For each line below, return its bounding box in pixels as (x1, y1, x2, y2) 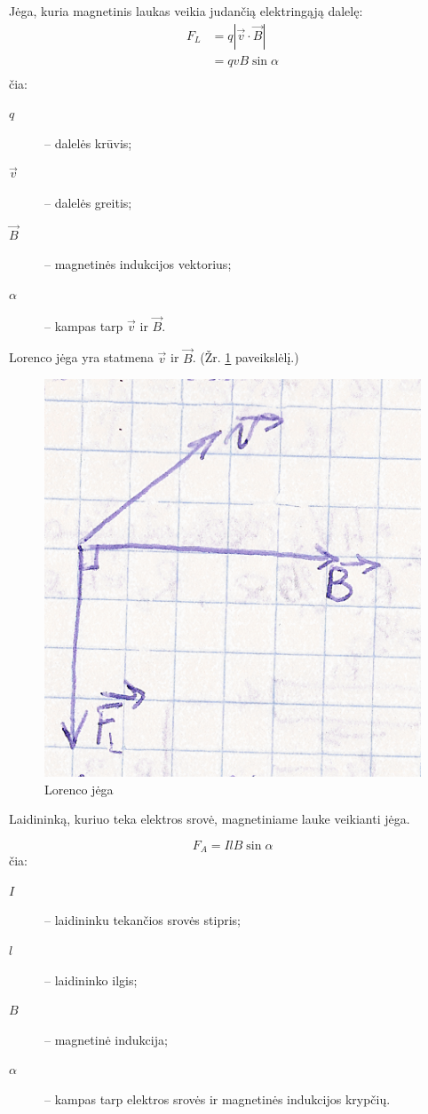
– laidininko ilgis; (44, 970, 138, 989)
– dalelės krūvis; (44, 133, 132, 152)
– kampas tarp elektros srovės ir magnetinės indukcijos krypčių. (44, 1089, 391, 1108)
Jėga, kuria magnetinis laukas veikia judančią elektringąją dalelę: (9, 2, 363, 20)
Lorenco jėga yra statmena (9, 348, 154, 367)
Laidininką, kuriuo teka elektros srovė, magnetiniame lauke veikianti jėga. (9, 810, 410, 828)
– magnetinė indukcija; (44, 1030, 168, 1048)
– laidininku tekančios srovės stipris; (44, 911, 241, 929)
